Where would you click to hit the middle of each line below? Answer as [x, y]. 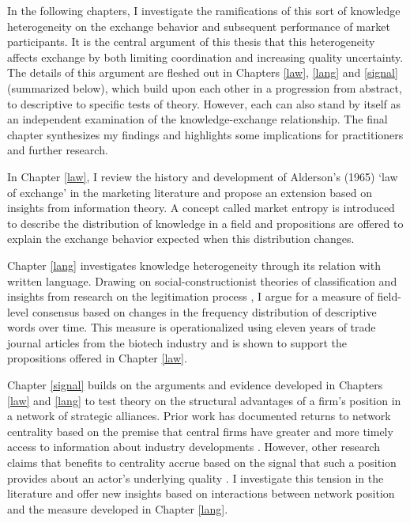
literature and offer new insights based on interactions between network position [201, 493]
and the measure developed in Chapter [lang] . [118, 508]
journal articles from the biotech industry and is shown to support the [177, 342]
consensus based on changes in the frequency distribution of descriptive [204, 311]
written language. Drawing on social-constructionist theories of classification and [202, 280]
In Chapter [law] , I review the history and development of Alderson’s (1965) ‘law [203, 176]
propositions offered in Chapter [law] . [97, 358]
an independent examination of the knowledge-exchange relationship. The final [197, 119]
